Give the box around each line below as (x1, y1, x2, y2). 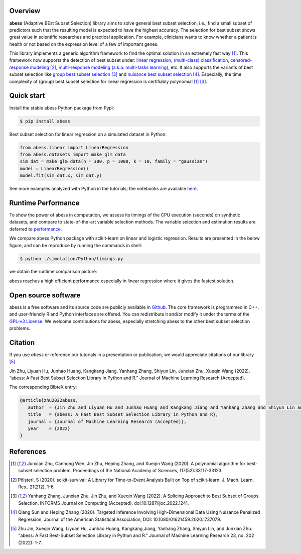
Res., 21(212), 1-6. (18, 484, 55, 490)
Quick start (9, 91, 45, 100)
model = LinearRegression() (20, 166, 89, 171)
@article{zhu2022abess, (20, 397, 79, 403)
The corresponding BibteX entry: (9, 384, 77, 390)
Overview (9, 7, 41, 15)
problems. (9, 325, 30, 331)
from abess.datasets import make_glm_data (20, 151, 126, 157)
